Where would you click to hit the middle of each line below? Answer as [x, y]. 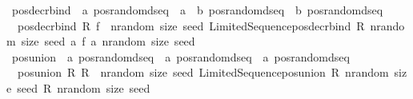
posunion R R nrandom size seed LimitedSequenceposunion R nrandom [203, 72]
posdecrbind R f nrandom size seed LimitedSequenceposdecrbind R [191, 25]
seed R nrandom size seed [84, 87]
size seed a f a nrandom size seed [108, 41]
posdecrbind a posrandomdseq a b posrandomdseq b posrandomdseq [197, 10]
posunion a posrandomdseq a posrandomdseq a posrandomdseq [180, 56]
